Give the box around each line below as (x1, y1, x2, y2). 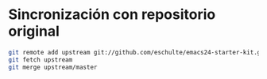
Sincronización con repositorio (8, 6, 216, 24)
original (8, 22, 60, 40)
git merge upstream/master (8, 63, 98, 71)
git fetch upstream (8, 55, 73, 64)
